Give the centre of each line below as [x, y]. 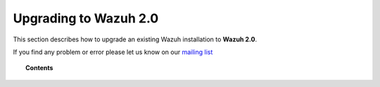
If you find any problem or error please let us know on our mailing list [113, 52]
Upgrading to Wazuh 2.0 [86, 18]
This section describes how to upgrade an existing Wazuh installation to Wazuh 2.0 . [135, 39]
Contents [39, 68]
